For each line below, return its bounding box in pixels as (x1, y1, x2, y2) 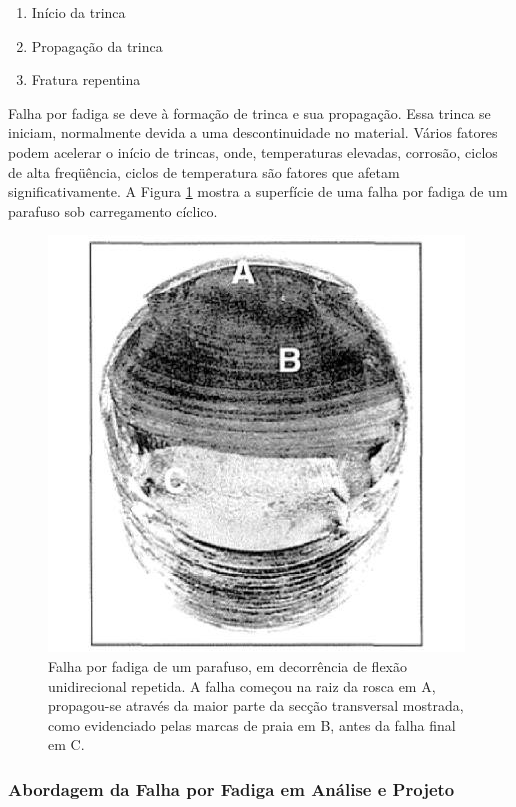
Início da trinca (31, 2, 126, 22)
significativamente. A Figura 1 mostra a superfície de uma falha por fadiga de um (8, 181, 508, 202)
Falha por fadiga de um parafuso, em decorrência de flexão (48, 655, 408, 676)
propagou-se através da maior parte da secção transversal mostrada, (48, 695, 464, 716)
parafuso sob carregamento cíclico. (8, 200, 218, 221)
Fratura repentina (31, 69, 141, 90)
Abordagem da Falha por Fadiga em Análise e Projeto (8, 776, 455, 801)
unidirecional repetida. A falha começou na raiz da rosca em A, (48, 675, 436, 696)
